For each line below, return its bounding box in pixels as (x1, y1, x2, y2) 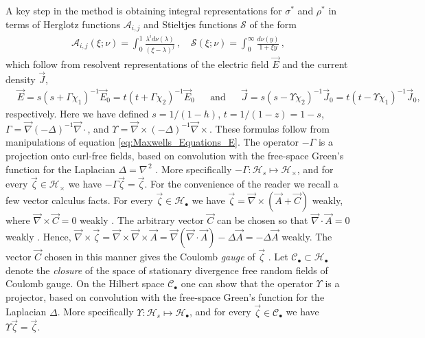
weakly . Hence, (5, 229, 71, 243)
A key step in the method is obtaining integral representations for (5, 3, 282, 17)
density (5, 71, 36, 86)
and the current (282, 57, 348, 71)
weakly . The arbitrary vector (80, 213, 204, 227)
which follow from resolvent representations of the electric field (5, 57, 269, 71)
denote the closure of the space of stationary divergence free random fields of (5, 262, 328, 277)
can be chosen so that (217, 213, 308, 227)
